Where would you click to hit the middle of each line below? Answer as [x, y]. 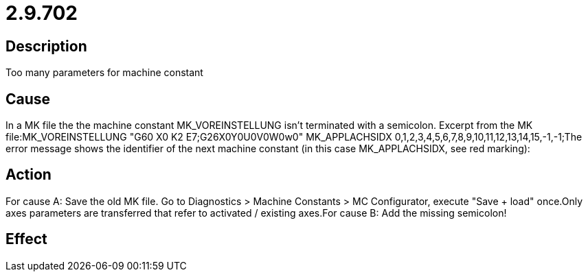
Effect [26, 239]
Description [46, 46]
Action [29, 175]
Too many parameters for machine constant [104, 73]
